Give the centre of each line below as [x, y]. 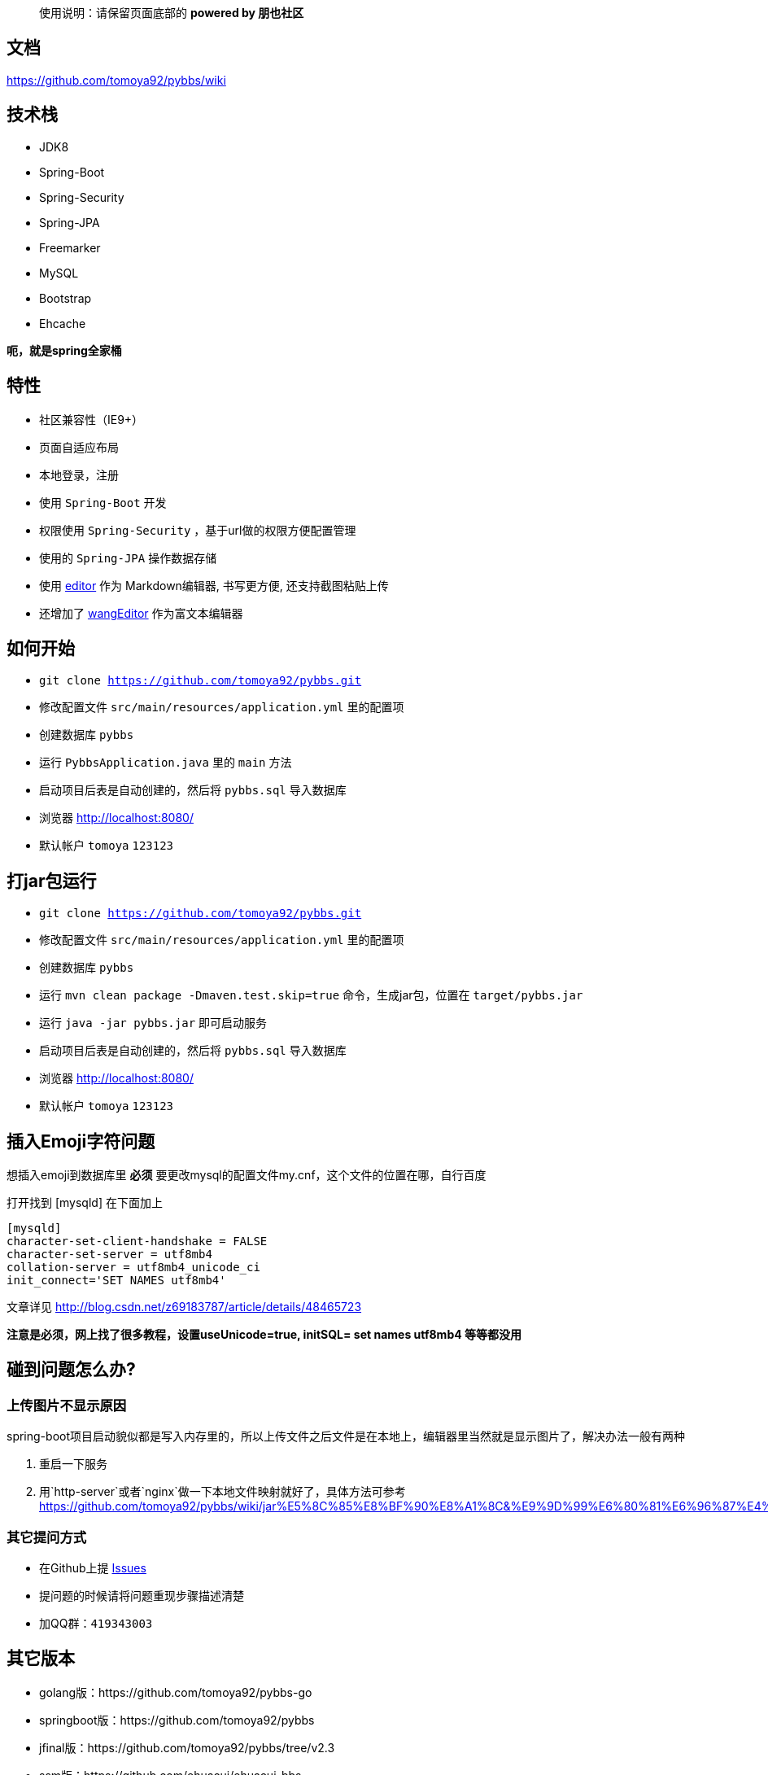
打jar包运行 [52, 881]
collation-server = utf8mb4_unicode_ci [133, 1268]
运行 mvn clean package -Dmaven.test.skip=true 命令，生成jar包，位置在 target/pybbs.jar [311, 995]
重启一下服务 [73, 1464]
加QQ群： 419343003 [96, 1624]
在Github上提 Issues [93, 1568]
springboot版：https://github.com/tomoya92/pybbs [177, 1720]
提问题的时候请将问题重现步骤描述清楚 [142, 1596]
